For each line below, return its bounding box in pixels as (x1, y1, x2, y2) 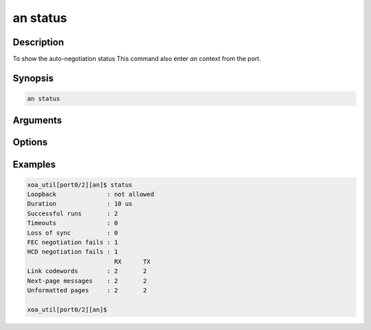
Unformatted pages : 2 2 (27, 286, 147, 294)
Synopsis (12, 72, 54, 84)
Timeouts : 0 (27, 220, 118, 227)
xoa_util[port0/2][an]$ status (27, 180, 133, 189)
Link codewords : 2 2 (27, 268, 147, 275)
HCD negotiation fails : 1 (27, 248, 118, 256)
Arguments (12, 115, 63, 126)
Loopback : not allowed (27, 191, 155, 198)
